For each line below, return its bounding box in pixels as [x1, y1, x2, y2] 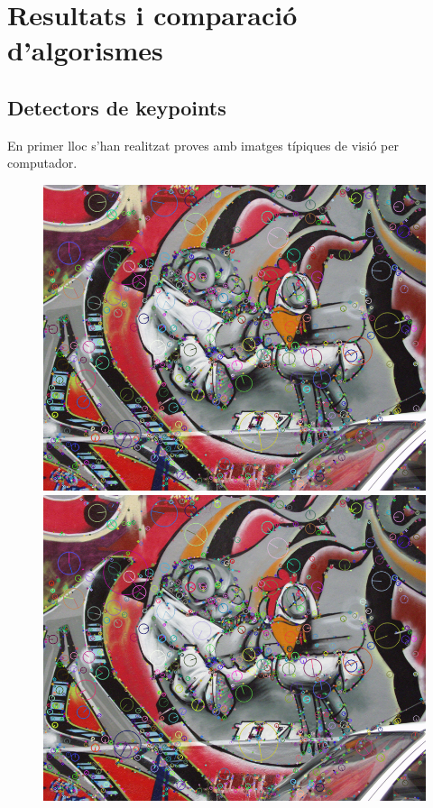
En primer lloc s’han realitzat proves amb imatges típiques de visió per [7, 135, 399, 154]
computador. [7, 153, 78, 172]
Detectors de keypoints [7, 93, 226, 121]
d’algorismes [7, 32, 163, 69]
